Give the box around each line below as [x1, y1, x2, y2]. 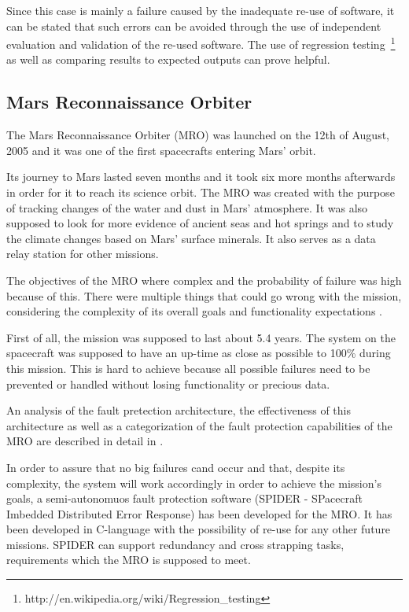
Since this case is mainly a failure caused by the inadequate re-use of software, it [6, 2, 395, 18]
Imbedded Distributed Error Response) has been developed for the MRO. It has [6, 505, 392, 522]
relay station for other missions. [6, 245, 159, 262]
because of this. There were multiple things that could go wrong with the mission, [6, 287, 402, 304]
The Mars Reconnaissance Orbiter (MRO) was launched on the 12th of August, [6, 127, 389, 143]
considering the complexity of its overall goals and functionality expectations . [6, 303, 382, 319]
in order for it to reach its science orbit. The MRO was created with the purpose [6, 184, 395, 201]
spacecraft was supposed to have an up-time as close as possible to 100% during [6, 345, 391, 361]
